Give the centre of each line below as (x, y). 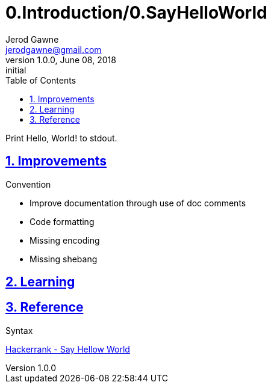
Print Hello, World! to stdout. (61, 138)
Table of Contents (41, 80)
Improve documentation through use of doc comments (138, 203)
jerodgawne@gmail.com (54, 49)
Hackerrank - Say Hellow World (68, 349)
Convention (28, 184)
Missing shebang (64, 259)
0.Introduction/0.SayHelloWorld (136, 13)
